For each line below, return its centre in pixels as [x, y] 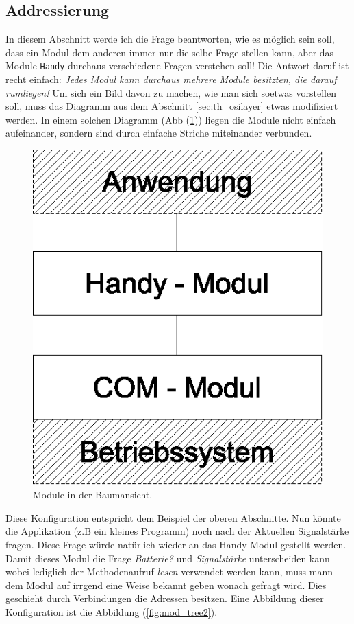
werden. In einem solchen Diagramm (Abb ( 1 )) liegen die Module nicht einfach [171, 119]
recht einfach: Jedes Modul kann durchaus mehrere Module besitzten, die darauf [171, 79]
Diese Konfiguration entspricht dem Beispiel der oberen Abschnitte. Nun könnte [173, 517]
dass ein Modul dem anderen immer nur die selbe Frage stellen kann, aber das [170, 52]
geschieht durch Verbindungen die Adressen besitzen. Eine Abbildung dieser [165, 598]
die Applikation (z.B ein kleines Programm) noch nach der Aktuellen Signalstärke [177, 531]
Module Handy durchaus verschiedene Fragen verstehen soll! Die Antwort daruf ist [177, 66]
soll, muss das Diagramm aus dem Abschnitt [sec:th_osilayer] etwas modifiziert [172, 106]
